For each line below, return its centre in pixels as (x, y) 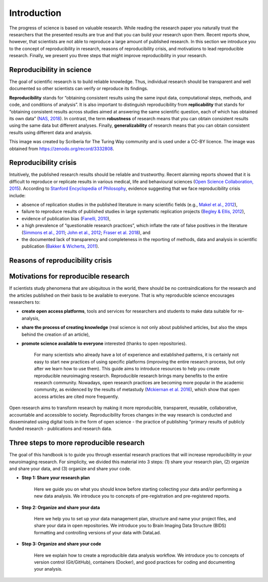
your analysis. (48, 569)
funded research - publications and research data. (61, 429)
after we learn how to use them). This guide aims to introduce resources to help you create (127, 369)
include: (17, 195)
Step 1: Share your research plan (56, 478)
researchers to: (25, 302)
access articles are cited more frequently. (76, 396)
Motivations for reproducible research (69, 277)
